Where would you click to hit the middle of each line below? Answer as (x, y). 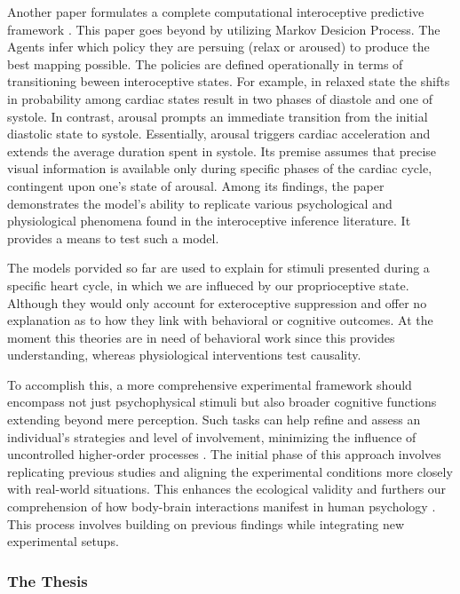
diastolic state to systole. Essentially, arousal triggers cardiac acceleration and (219, 134)
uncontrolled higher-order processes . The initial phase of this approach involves (224, 454)
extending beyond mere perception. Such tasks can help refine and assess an (214, 420)
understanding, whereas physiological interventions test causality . (184, 355)
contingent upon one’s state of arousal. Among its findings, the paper (196, 185)
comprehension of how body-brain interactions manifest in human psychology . (222, 507)
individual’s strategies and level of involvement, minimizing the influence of (212, 436)
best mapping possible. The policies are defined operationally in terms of (205, 63)
